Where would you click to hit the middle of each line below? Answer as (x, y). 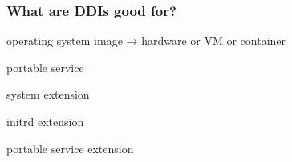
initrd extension (45, 121)
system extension (48, 94)
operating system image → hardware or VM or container (146, 40)
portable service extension (70, 148)
